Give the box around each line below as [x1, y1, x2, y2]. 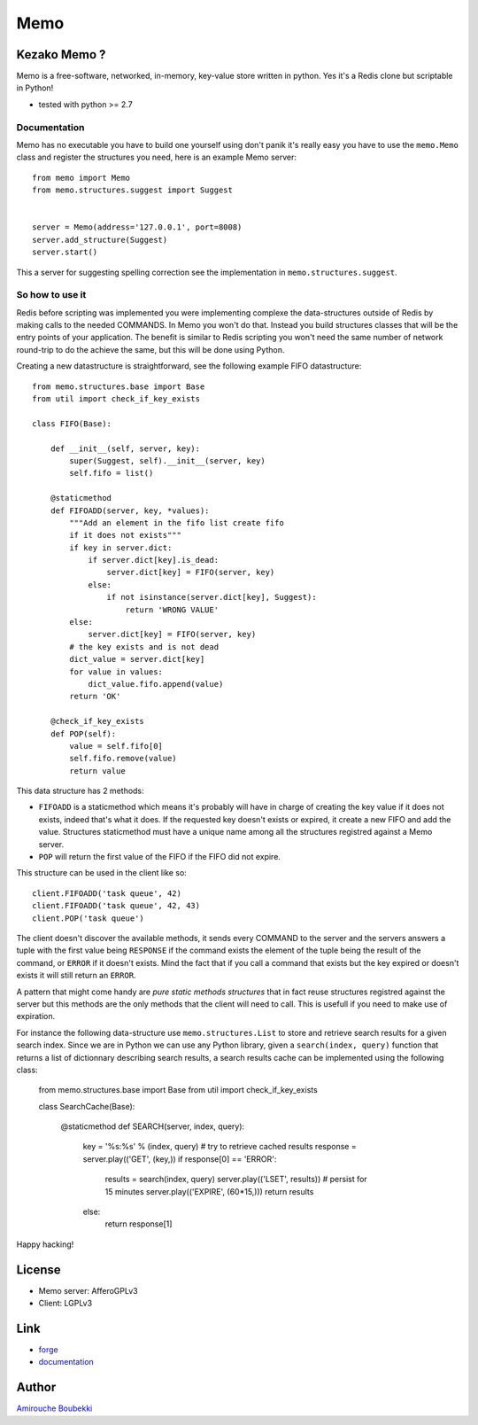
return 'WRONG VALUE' [125, 604, 220, 615]
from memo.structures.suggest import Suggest [32, 185, 234, 195]
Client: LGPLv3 [38, 1298, 93, 1309]
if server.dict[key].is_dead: [88, 555, 220, 565]
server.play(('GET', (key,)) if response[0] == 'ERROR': [82, 1153, 277, 1164]
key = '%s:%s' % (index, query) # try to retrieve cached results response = [82, 1141, 358, 1152]
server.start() [32, 247, 98, 257]
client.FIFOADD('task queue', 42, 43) [32, 900, 201, 911]
